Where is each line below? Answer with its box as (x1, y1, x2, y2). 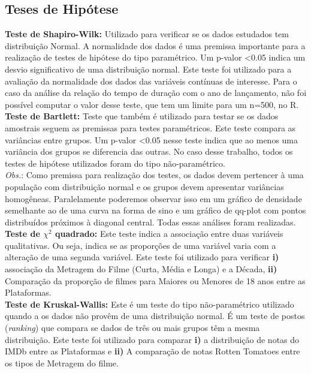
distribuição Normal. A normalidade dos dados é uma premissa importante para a (5, 39, 306, 52)
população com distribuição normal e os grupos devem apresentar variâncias (5, 180, 284, 192)
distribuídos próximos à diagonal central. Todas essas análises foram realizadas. (5, 215, 296, 228)
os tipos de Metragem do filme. (5, 356, 119, 369)
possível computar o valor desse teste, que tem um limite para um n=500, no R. (5, 98, 299, 110)
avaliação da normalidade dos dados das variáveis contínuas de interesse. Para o (5, 74, 297, 87)
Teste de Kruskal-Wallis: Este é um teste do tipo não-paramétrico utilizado (5, 297, 294, 310)
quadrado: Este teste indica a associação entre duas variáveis (55, 227, 283, 240)
